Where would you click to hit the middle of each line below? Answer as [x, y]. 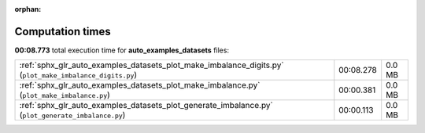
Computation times [63, 31]
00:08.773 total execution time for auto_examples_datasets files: [122, 50]
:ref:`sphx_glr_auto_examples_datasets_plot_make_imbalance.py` [140, 85]
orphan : [28, 9]
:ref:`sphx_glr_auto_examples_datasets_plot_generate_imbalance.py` [146, 106]
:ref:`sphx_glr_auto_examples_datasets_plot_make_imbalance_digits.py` [152, 65]
